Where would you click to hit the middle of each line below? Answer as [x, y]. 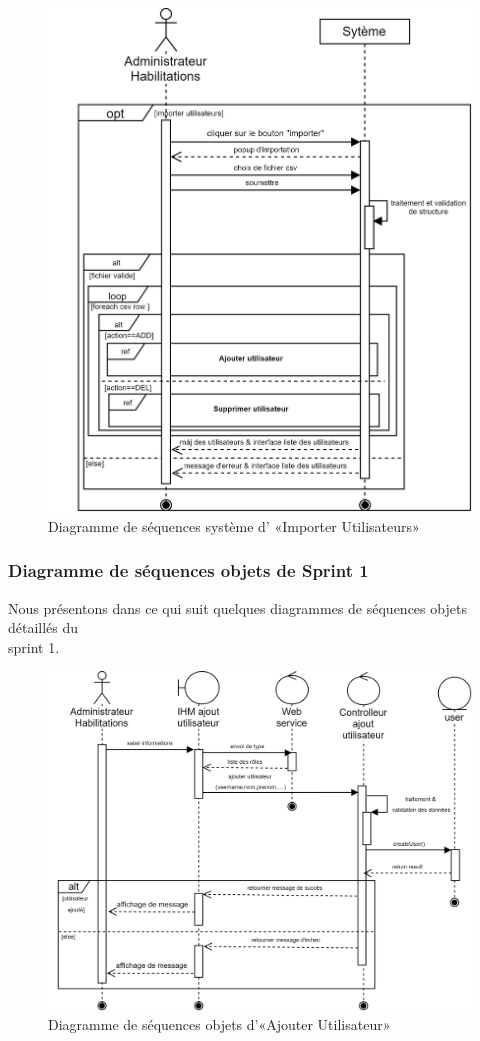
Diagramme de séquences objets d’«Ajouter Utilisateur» [219, 1024]
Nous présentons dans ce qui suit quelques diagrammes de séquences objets [237, 607]
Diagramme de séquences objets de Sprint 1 [188, 570]
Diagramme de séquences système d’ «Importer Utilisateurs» [234, 525]
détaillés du [43, 627]
